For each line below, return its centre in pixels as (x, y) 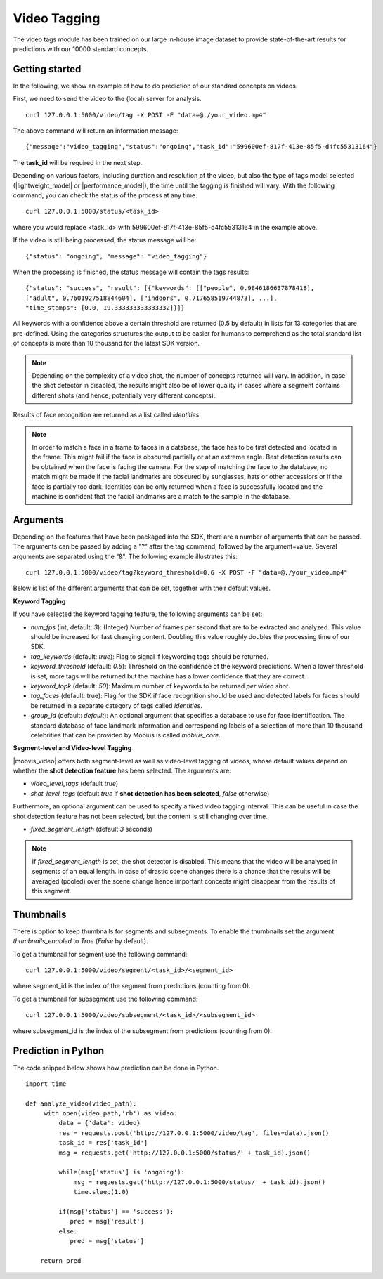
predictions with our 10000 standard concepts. (81, 48)
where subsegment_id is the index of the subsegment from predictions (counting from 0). (142, 1031)
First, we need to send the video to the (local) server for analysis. (107, 99)
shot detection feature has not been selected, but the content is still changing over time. (141, 816)
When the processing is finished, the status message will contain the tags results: (131, 272)
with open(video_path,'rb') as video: (111, 1114)
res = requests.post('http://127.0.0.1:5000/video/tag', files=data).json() (194, 1133)
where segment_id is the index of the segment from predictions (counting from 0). (132, 986)
